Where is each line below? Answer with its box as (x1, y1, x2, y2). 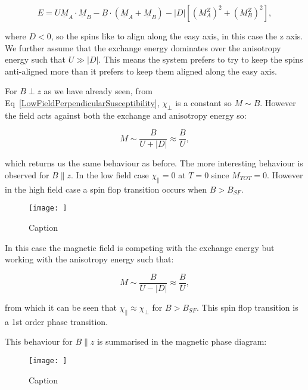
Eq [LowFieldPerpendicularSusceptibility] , (5, 96, 160, 109)
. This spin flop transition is (196, 301, 298, 313)
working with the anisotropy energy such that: (5, 253, 174, 265)
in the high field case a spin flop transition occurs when (5, 182, 207, 195)
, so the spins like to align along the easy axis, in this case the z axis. (51, 30, 303, 42)
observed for (5, 169, 49, 181)
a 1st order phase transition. (5, 315, 108, 327)
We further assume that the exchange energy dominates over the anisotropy (5, 41, 281, 54)
